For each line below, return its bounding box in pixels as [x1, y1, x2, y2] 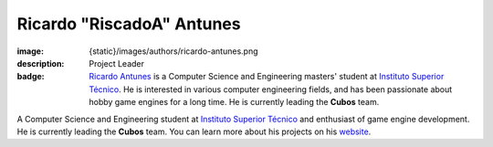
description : [16, 58, 65, 68]
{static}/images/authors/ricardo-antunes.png [89, 46, 259, 57]
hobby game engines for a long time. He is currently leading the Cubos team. [89, 97, 380, 108]
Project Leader [89, 58, 145, 68]
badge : [16, 71, 45, 82]
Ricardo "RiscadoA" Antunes [16, 14, 241, 34]
